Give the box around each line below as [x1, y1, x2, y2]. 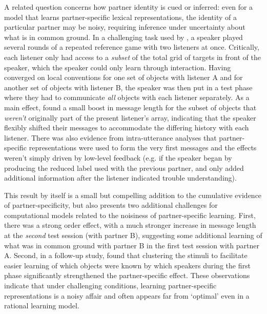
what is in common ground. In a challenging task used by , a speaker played [4, 31, 243, 42]
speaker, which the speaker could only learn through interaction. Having [4, 62, 231, 72]
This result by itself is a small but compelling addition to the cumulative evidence [4, 189, 262, 200]
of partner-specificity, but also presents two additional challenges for [4, 200, 218, 210]
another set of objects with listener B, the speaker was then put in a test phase [4, 82, 253, 92]
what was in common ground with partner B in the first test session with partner [4, 240, 259, 250]
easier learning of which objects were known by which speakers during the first [4, 260, 251, 270]
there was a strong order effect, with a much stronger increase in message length [4, 220, 256, 230]
